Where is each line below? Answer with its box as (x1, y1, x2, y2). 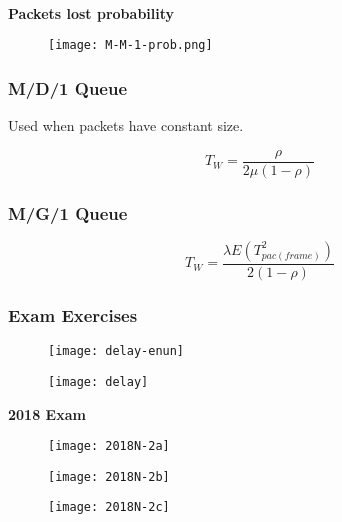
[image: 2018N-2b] (48, 469, 170, 484)
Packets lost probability (8, 2, 175, 23)
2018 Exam (8, 403, 86, 424)
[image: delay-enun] (48, 344, 185, 359)
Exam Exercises (8, 302, 138, 327)
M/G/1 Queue (8, 200, 128, 225)
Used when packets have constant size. (8, 115, 244, 136)
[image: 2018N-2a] (48, 439, 170, 454)
